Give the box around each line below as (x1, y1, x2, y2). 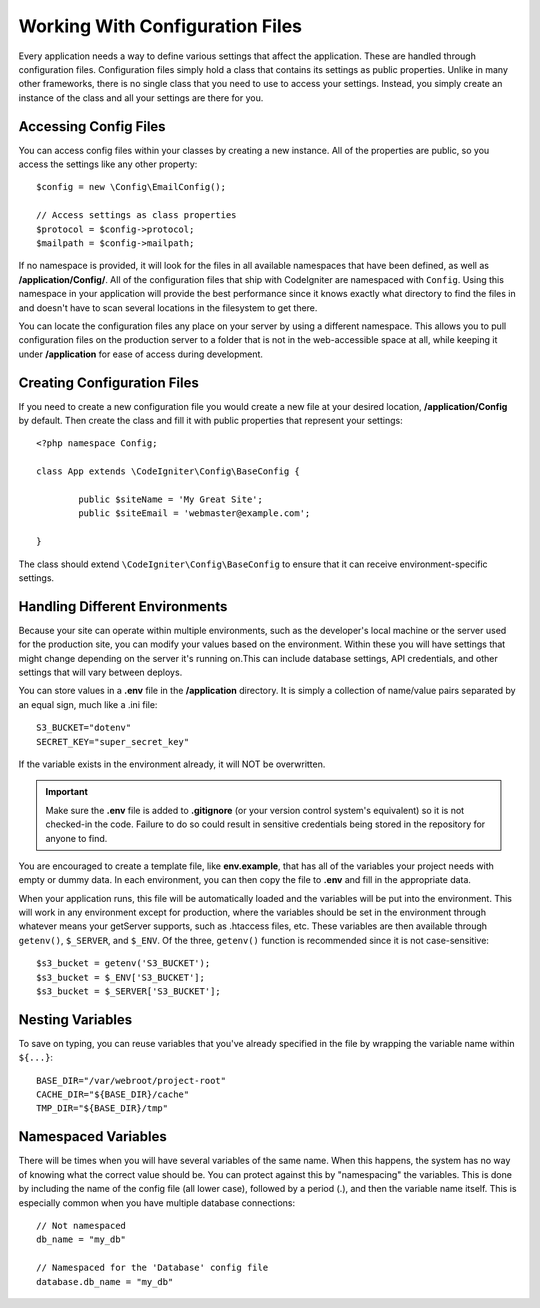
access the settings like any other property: (18, 158, 198, 170)
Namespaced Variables (18, 1128, 167, 1145)
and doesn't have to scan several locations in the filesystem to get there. (18, 301, 318, 314)
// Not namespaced (36, 1220, 127, 1231)
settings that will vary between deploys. (18, 666, 183, 678)
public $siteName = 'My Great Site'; (78, 493, 264, 505)
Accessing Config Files (18, 118, 166, 135)
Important (45, 786, 89, 798)
